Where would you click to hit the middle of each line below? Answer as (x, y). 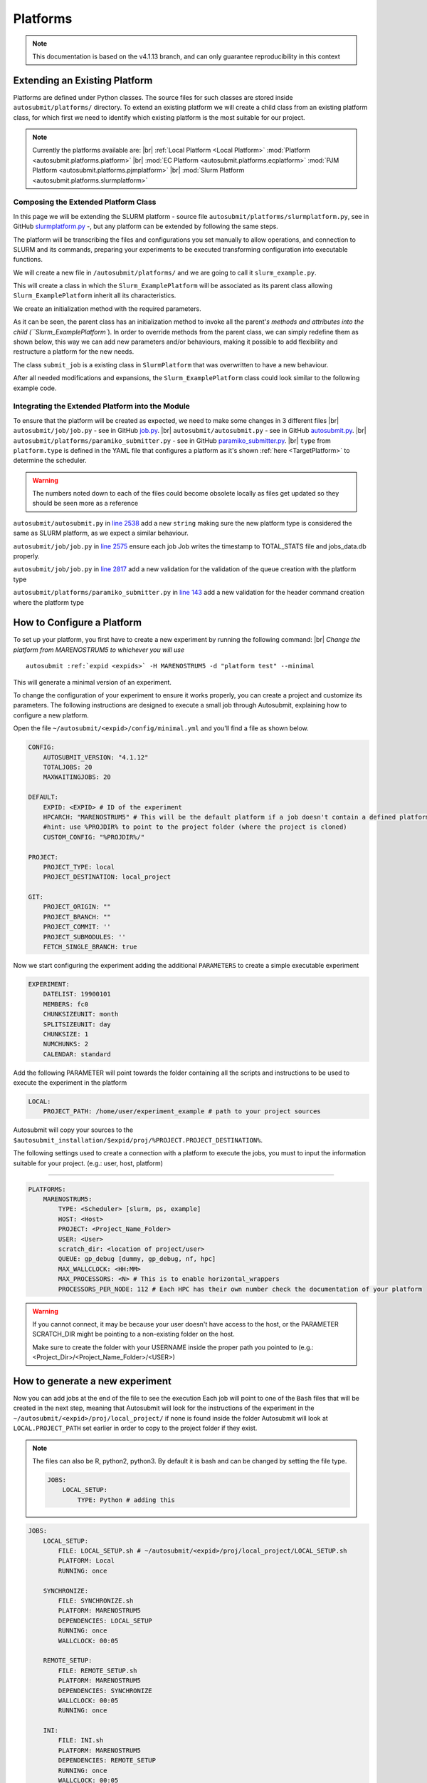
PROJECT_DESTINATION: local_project (107, 877)
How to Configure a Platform (78, 623)
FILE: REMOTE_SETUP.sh (98, 1670)
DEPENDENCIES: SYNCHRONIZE (105, 1691)
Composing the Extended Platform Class (85, 202)
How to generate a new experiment (93, 1381)
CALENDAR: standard (77, 1054)
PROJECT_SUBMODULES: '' (84, 937)
